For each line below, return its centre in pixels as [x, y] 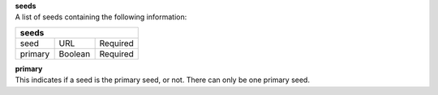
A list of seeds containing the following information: [101, 17]
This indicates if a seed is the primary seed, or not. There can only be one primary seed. [162, 80]
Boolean [75, 54]
